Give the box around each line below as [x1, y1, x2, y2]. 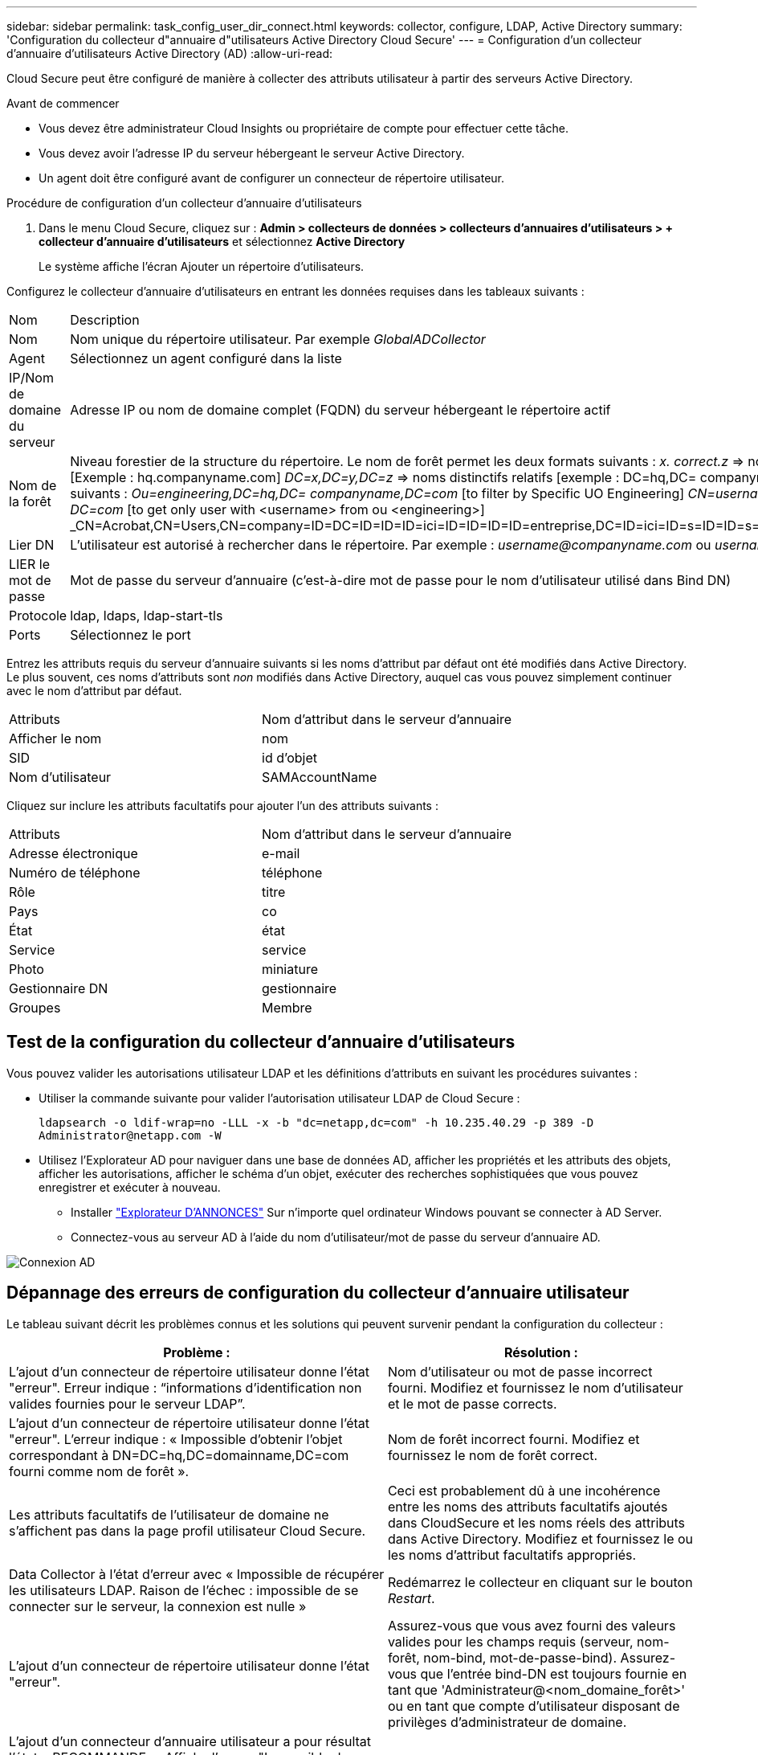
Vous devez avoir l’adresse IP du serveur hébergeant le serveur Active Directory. [39, 146, 465, 160]
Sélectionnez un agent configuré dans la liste [70, 350, 342, 366]
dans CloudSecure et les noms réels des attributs [387, 1514, 686, 1531]
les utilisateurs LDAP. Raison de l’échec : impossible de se [9, 1581, 359, 1598]
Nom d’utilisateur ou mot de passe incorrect [387, 1363, 653, 1380]
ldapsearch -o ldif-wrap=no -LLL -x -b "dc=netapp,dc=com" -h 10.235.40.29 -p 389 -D [39, 1115, 594, 1129]
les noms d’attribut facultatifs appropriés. [387, 1546, 637, 1563]
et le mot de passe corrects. [387, 1395, 557, 1412]
